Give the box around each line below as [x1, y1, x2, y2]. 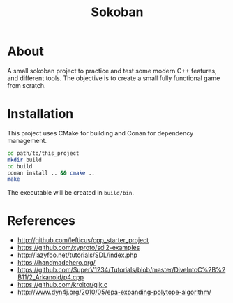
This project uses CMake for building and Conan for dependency [7, 128, 194, 137]
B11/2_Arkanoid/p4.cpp [17, 273, 84, 281]
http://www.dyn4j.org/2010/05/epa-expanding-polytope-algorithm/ [17, 288, 211, 297]
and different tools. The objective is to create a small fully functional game [7, 74, 220, 82]
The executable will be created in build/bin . [7, 189, 135, 197]
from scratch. [7, 81, 47, 89]
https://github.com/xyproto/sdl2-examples [17, 244, 140, 252]
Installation [7, 106, 74, 122]
